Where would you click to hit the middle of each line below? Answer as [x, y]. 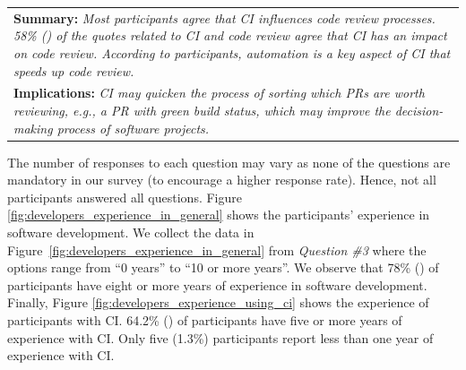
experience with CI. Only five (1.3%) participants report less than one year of [220, 337]
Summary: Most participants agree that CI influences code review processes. [224, 17]
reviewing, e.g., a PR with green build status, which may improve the [202, 110]
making [33, 128]
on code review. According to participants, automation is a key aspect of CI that [232, 52]
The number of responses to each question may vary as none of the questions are [229, 162]
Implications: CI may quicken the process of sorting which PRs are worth [219, 93]
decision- [419, 110]
